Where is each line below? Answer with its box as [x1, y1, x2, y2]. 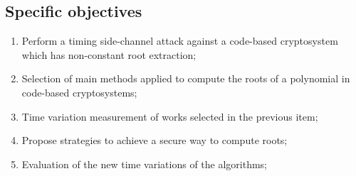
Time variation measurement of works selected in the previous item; [21, 109, 318, 123]
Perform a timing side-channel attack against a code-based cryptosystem [21, 33, 338, 48]
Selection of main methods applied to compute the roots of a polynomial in [21, 71, 350, 86]
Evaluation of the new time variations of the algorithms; [21, 156, 268, 171]
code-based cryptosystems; [21, 84, 137, 99]
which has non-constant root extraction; [21, 47, 197, 62]
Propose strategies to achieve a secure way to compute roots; [21, 133, 288, 148]
